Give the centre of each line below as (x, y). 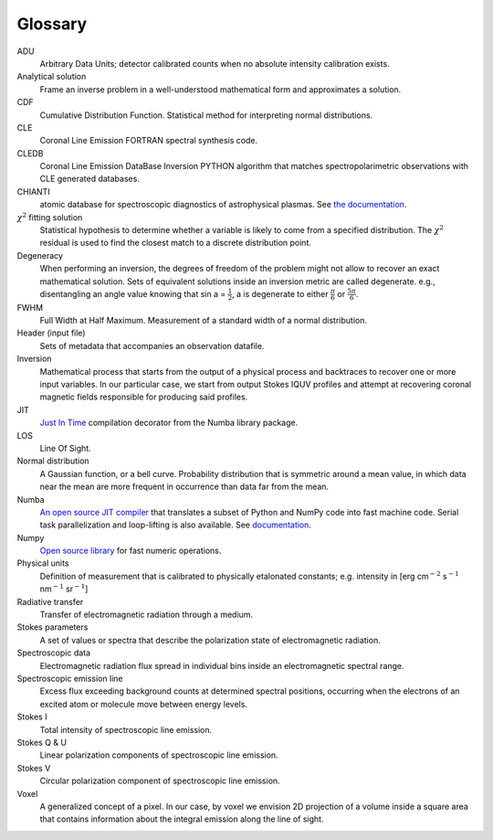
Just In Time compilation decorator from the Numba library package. (169, 423)
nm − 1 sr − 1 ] (64, 588)
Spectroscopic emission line (70, 678)
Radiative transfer (50, 601)
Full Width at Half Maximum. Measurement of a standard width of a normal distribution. (203, 321)
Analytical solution (52, 77)
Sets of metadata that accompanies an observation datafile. (152, 346)
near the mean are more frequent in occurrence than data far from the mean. (184, 487)
